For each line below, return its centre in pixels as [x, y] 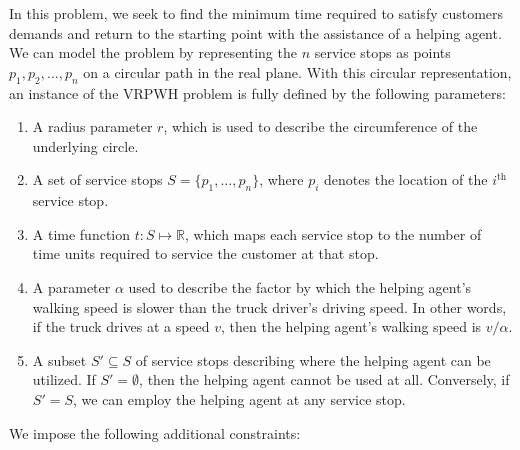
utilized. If [64, 379]
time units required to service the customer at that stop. [205, 253]
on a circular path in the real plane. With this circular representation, [297, 71]
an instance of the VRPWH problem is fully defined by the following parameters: [257, 92]
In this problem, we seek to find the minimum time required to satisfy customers [256, 13]
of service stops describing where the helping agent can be [313, 359]
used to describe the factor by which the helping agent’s [300, 286]
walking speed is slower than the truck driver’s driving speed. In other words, [269, 306]
